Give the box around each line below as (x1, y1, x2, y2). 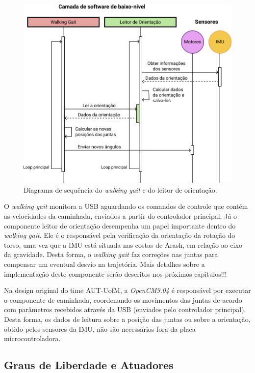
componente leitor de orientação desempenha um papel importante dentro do (4, 220, 236, 230)
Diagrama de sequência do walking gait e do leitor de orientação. (24, 184, 217, 195)
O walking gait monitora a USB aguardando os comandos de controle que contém (4, 201, 248, 211)
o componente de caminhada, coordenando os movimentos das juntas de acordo (4, 294, 242, 305)
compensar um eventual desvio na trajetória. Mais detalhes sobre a (4, 258, 205, 269)
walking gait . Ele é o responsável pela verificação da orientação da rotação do (4, 230, 235, 240)
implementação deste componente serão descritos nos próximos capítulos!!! (4, 268, 227, 279)
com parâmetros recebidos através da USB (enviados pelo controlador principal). (4, 304, 246, 315)
